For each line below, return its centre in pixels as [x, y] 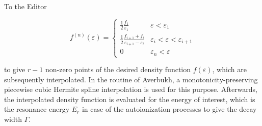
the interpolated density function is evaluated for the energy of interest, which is [130, 99]
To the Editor [25, 6]
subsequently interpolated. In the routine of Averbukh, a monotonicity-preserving [131, 79]
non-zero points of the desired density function [118, 69]
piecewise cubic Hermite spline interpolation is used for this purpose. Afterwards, [131, 89]
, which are [229, 69]
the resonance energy [37, 109]
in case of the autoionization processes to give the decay [169, 109]
